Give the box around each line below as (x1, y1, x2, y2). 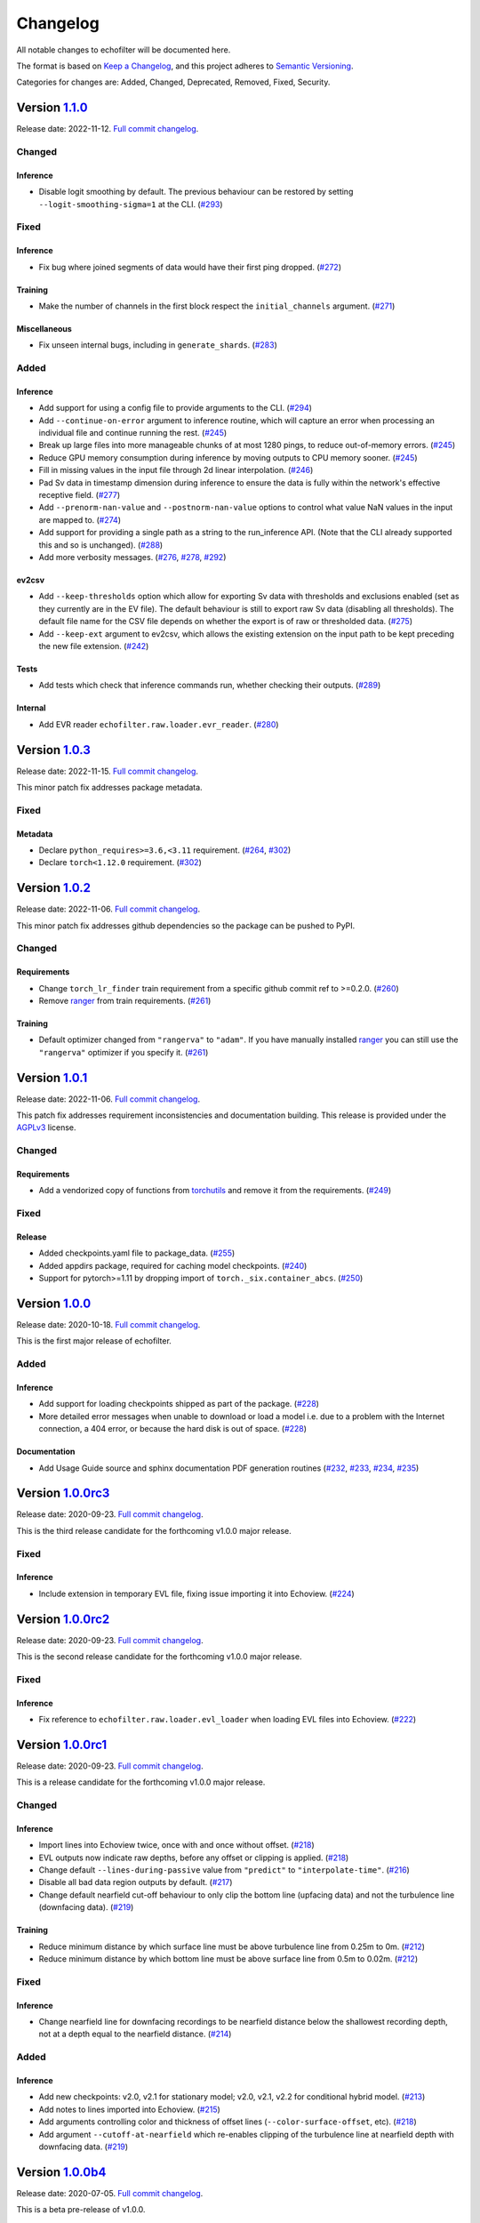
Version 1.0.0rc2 (16, 1611, 110, 1626)
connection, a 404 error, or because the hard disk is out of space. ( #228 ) (38, 1424, 307, 1434)
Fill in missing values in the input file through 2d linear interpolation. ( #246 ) (38, 465, 314, 476)
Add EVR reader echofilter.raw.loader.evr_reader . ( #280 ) (38, 718, 279, 729)
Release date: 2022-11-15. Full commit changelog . (16, 766, 199, 776)
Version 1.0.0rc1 (16, 1737, 108, 1752)
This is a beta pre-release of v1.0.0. (16, 2204, 146, 2215)
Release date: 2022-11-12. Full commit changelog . (16, 124, 199, 134)
